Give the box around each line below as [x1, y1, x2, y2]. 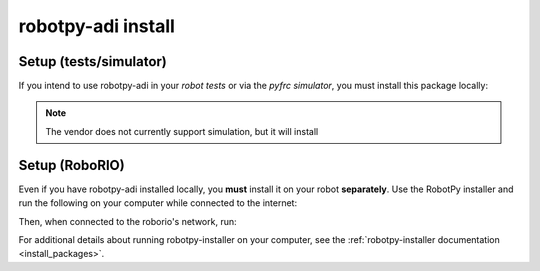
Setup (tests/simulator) [18, 53, 167, 70]
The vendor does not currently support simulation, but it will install [45, 125, 319, 137]
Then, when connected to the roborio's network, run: [18, 215, 237, 227]
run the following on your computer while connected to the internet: [18, 197, 298, 209]
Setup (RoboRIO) [18, 156, 125, 174]
